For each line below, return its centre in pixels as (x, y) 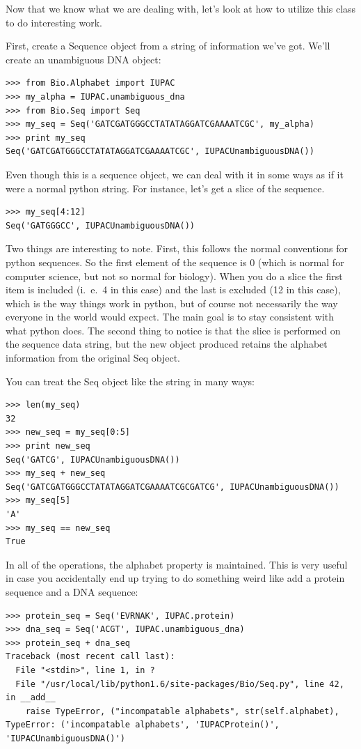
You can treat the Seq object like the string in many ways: (130, 381)
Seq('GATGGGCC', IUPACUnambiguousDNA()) (101, 225)
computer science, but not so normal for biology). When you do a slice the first (174, 276)
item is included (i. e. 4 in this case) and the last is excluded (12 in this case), (173, 289)
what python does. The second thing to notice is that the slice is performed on (173, 330)
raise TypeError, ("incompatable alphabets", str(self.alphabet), (182, 711)
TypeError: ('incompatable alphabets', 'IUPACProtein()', (143, 725)
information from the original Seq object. (93, 358)
